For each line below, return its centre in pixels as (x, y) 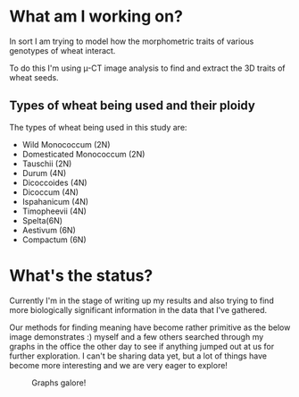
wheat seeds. (34, 77)
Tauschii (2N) (47, 164)
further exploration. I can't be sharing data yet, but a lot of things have (138, 356)
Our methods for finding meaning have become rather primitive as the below (150, 327)
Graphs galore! (59, 383)
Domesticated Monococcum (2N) (83, 154)
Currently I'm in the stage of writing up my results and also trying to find (141, 300)
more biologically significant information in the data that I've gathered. (138, 309)
